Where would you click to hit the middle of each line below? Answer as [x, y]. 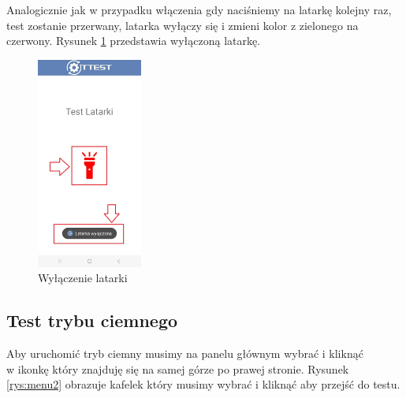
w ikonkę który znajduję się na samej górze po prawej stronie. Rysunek [178, 368]
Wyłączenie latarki [83, 278]
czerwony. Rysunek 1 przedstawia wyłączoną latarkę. [134, 41]
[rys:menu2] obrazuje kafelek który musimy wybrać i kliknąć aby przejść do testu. [203, 384]
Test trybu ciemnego [92, 320]
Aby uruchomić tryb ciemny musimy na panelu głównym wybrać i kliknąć [185, 353]
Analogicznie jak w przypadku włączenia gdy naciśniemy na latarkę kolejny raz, [199, 9]
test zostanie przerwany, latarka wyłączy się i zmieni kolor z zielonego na [183, 25]
